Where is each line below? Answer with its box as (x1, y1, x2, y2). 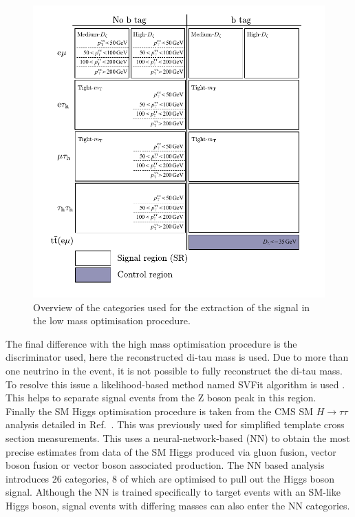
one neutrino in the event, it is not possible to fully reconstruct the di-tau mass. (6, 363, 343, 377)
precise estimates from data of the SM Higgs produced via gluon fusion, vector (6, 444, 336, 458)
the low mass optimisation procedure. (33, 313, 191, 328)
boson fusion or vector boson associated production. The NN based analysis (6, 458, 325, 472)
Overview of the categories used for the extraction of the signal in (33, 299, 310, 314)
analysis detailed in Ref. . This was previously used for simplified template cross (6, 417, 345, 432)
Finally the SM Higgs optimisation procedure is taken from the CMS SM (6, 403, 314, 418)
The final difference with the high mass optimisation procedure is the (6, 336, 297, 350)
